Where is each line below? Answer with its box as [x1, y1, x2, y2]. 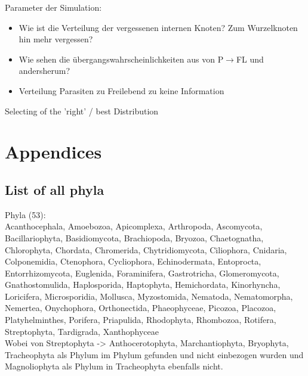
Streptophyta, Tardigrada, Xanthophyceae [5, 325, 159, 337]
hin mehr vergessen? [19, 33, 93, 45]
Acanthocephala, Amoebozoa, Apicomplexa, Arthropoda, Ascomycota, [5, 220, 263, 232]
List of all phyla [5, 180, 104, 198]
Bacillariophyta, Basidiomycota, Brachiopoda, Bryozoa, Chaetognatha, [5, 231, 264, 244]
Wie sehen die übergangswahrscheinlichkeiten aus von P [19, 52, 224, 65]
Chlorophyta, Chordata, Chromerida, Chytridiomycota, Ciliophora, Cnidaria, [5, 243, 287, 256]
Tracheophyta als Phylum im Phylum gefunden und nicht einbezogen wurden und [5, 348, 304, 361]
